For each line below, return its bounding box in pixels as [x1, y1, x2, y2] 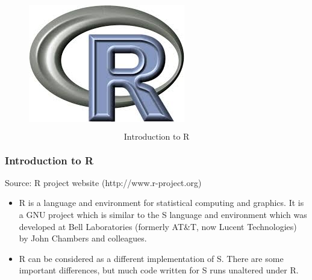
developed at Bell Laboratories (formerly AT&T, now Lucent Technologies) [19, 220, 297, 232]
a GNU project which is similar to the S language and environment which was [19, 208, 307, 220]
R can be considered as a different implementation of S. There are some [19, 252, 284, 264]
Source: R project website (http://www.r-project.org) [5, 176, 202, 188]
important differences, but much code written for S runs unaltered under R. [19, 264, 299, 276]
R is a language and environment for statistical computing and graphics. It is [19, 196, 304, 209]
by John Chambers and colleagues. [19, 232, 147, 244]
